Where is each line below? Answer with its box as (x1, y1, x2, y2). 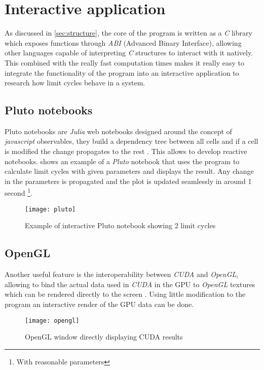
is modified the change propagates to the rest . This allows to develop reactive (5, 146, 247, 157)
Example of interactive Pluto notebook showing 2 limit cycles (25, 220, 216, 231)
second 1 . (5, 186, 32, 198)
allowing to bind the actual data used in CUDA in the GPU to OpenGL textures (5, 279, 255, 289)
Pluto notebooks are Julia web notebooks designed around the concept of (5, 126, 232, 136)
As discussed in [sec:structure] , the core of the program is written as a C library (5, 27, 252, 38)
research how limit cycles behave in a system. (5, 77, 145, 88)
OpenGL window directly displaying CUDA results (25, 331, 183, 342)
